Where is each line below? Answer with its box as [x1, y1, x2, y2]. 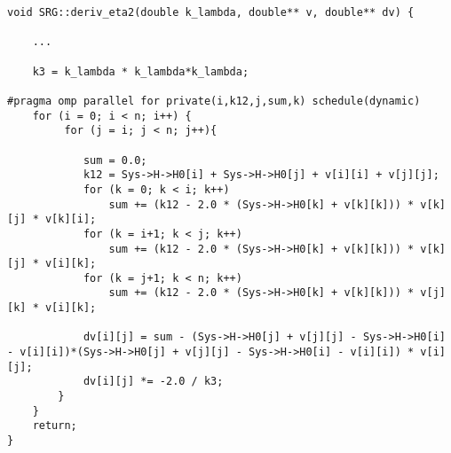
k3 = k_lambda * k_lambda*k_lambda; [32, 65, 249, 78]
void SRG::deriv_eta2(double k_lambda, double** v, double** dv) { [7, 6, 415, 19]
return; [32, 419, 77, 433]
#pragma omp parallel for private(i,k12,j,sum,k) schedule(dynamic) [7, 94, 421, 107]
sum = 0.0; [83, 153, 147, 167]
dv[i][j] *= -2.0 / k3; [83, 375, 224, 388]
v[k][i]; [44, 213, 97, 226]
